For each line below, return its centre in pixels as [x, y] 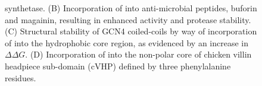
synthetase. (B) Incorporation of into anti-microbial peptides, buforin [131, 8]
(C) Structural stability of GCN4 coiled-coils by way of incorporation [131, 31]
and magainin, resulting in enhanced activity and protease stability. [128, 19]
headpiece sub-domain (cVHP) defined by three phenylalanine [118, 66]
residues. [21, 77]
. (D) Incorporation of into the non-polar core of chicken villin [138, 54]
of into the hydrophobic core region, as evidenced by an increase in [127, 42]
